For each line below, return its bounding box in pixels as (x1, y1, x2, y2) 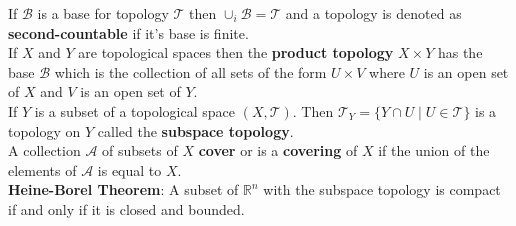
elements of (8, 159, 77, 180)
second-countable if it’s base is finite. (8, 22, 249, 43)
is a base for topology (37, 3, 169, 23)
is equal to (97, 159, 162, 180)
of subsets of (102, 140, 178, 161)
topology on (8, 120, 81, 141)
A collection (8, 140, 81, 161)
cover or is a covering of (198, 140, 358, 161)
